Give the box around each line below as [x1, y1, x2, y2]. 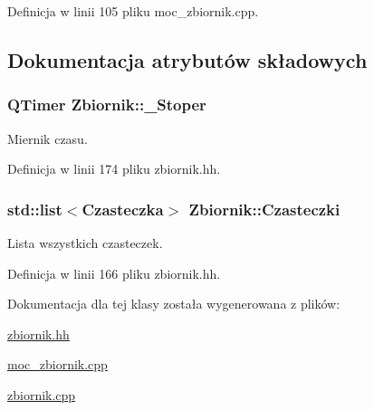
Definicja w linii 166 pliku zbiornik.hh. [7, 263, 221, 282]
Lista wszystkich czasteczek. [7, 234, 163, 252]
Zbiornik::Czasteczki [188, 197, 340, 220]
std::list [7, 197, 62, 220]
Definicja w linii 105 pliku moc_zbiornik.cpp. [7, 2, 259, 20]
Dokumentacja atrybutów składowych [7, 45, 368, 73]
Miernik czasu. [7, 129, 88, 148]
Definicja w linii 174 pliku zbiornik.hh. [7, 159, 221, 178]
